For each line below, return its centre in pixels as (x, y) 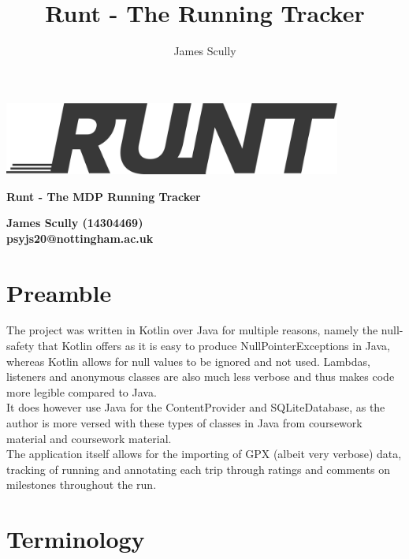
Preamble (59, 292)
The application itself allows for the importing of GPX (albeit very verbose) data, (204, 454)
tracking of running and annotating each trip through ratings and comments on (198, 469)
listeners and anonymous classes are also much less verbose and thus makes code (201, 376)
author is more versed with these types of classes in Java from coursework (184, 423)
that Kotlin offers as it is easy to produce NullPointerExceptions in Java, (214, 346)
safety (20, 346)
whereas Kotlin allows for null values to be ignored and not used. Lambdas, (188, 361)
